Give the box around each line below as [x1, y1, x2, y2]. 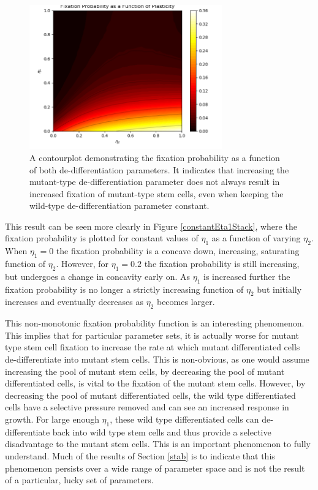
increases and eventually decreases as [5, 295, 143, 308]
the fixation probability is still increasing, [144, 257, 300, 270]
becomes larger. [156, 295, 215, 308]
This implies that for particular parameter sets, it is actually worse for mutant [5, 328, 299, 341]
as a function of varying [211, 232, 301, 244]
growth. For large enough [5, 413, 99, 425]
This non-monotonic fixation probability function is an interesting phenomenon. [5, 317, 305, 330]
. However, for [56, 257, 109, 270]
